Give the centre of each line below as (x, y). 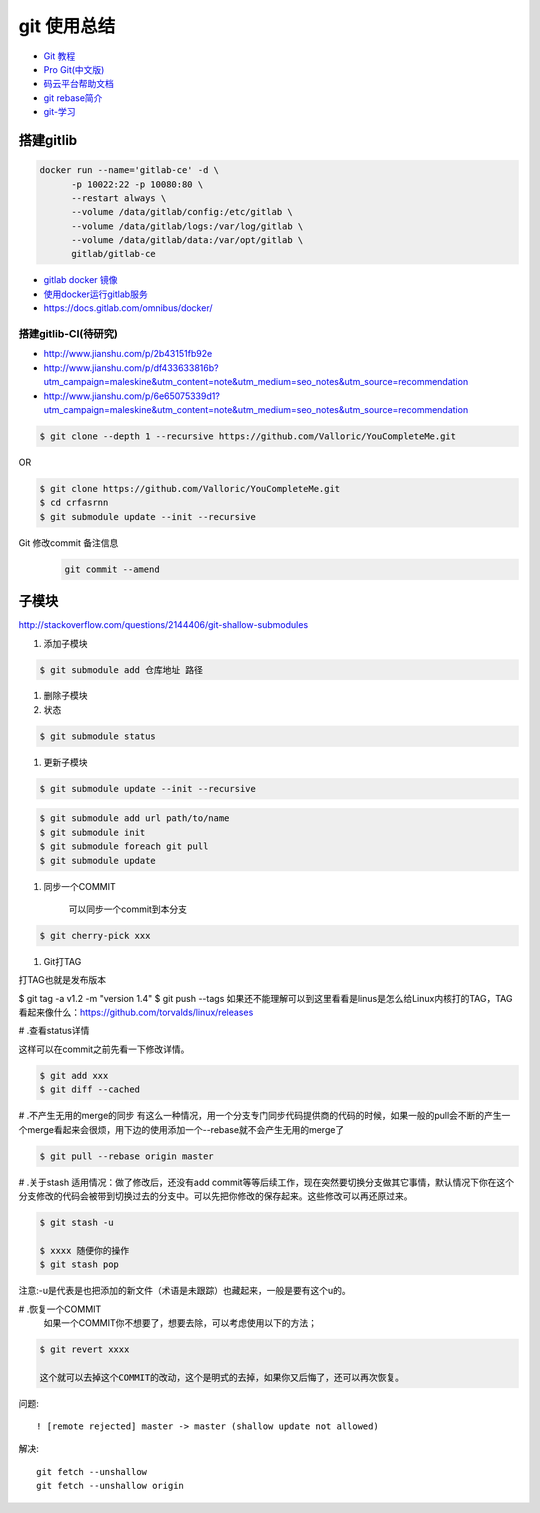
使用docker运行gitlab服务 (96, 294)
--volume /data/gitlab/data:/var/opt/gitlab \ (187, 240)
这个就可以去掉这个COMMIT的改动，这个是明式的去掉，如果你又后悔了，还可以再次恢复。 (222, 1377)
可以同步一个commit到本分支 (127, 909)
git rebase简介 (73, 97)
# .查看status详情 (54, 1031)
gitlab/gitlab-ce (114, 254)
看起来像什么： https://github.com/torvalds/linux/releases (136, 1012)
